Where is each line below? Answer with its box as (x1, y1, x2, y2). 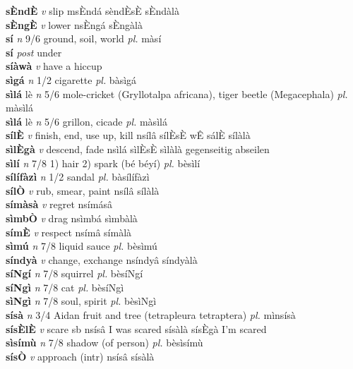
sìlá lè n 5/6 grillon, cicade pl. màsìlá (6, 114, 167, 128)
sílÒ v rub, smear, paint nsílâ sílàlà (6, 183, 160, 198)
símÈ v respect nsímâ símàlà (6, 224, 132, 239)
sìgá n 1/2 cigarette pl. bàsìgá (6, 72, 137, 87)
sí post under (6, 44, 62, 59)
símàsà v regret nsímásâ (6, 197, 112, 212)
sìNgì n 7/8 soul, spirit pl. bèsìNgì (6, 294, 157, 308)
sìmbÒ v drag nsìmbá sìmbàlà (6, 210, 138, 225)
